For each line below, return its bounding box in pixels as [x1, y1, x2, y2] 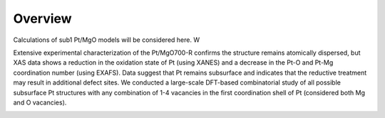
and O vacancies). [13, 98, 67, 107]
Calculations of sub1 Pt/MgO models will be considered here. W [13, 36, 200, 44]
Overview [13, 11, 72, 26]
